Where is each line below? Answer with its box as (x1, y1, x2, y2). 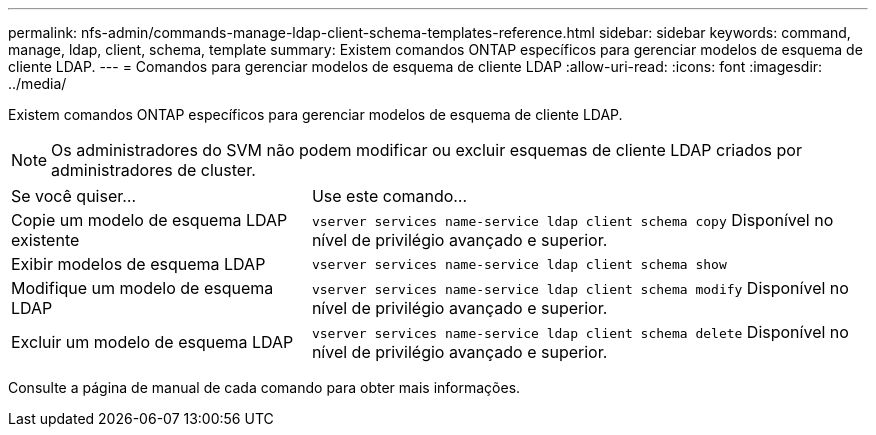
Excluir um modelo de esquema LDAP (11, 332, 294, 352)
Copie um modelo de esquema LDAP (11, 210, 288, 230)
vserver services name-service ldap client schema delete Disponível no (311, 322, 849, 342)
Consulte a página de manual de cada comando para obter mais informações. (8, 379, 521, 396)
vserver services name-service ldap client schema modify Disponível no (311, 278, 849, 298)
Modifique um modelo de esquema (11, 278, 274, 298)
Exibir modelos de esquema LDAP (11, 254, 266, 274)
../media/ (8, 75, 67, 92)
